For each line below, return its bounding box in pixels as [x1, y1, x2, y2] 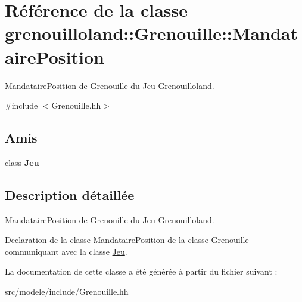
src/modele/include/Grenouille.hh [5, 285, 129, 298]
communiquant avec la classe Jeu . [5, 245, 127, 257]
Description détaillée [5, 185, 135, 204]
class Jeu [5, 156, 39, 168]
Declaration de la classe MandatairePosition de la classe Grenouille [5, 233, 249, 246]
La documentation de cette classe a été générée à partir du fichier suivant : [5, 265, 278, 278]
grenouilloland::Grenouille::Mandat [5, 21, 298, 45]
